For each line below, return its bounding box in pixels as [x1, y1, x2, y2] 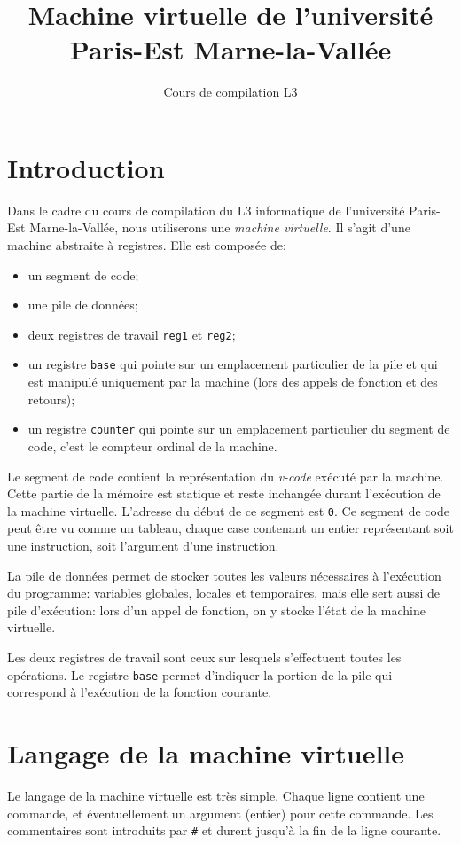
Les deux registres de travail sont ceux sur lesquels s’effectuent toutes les [7, 647, 402, 666]
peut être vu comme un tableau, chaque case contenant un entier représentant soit [7, 519, 454, 537]
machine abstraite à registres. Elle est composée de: [7, 236, 286, 254]
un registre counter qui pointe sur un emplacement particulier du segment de [27, 419, 450, 438]
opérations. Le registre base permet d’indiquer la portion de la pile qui [7, 665, 393, 684]
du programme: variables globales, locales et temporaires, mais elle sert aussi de [7, 583, 441, 602]
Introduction [7, 149, 165, 185]
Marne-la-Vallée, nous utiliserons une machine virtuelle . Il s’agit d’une [29, 218, 410, 237]
